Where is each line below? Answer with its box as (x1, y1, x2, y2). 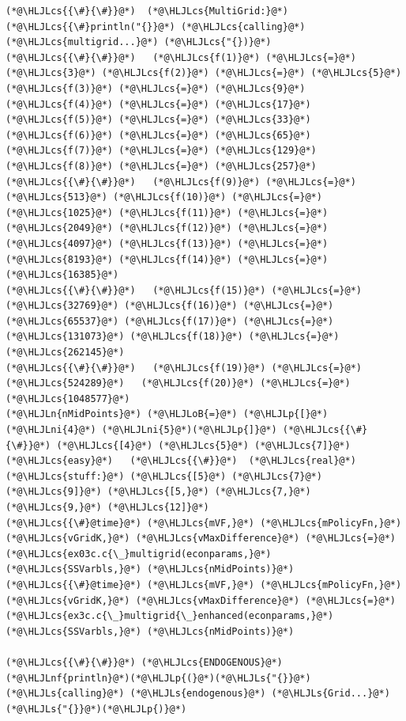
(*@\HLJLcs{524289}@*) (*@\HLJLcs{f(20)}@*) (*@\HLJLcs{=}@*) (6, 378, 351, 389)
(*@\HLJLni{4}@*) (6, 424, 96, 436)
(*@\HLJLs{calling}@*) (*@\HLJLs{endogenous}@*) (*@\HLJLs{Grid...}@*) (6, 688, 390, 700)
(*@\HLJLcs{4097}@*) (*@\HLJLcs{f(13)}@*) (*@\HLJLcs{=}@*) (6, 237, 329, 249)
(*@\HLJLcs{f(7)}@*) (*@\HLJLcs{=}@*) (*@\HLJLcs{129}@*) (6, 145, 317, 157)
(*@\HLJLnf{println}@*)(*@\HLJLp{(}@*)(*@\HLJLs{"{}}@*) (6, 672, 311, 684)
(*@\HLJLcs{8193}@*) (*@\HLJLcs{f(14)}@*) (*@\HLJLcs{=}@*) (6, 253, 329, 265)
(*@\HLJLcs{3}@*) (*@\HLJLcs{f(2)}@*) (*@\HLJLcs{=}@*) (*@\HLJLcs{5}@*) (6, 67, 402, 79)
